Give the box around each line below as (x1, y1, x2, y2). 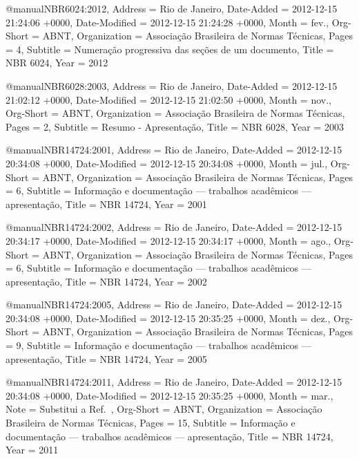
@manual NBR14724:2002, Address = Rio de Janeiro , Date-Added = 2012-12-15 (6, 220, 342, 234)
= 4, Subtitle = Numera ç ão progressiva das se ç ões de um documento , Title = (6, 41, 334, 56)
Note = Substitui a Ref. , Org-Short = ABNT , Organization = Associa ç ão (6, 402, 322, 416)
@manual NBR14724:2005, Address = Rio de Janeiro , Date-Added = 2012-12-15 (6, 297, 342, 312)
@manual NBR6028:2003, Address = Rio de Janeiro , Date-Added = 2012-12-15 (6, 78, 338, 93)
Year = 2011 (6, 442, 59, 457)
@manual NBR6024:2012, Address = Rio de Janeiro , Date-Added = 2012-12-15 (6, 1, 338, 15)
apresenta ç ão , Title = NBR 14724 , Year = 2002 (6, 274, 207, 288)
